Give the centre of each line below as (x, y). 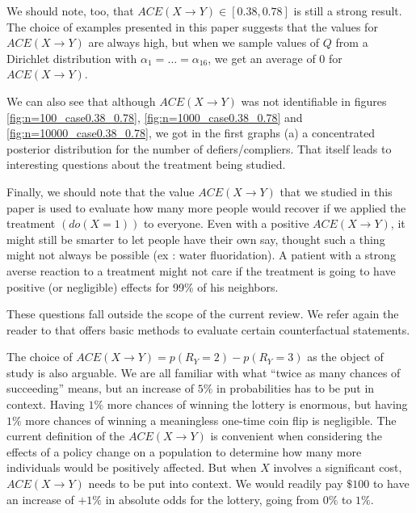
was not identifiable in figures (314, 101)
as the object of (345, 357)
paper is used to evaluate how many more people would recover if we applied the (206, 207)
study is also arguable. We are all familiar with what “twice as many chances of (204, 372)
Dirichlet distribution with (72, 58)
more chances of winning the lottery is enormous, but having (257, 404)
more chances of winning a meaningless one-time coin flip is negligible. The (211, 420)
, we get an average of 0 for (275, 58)
